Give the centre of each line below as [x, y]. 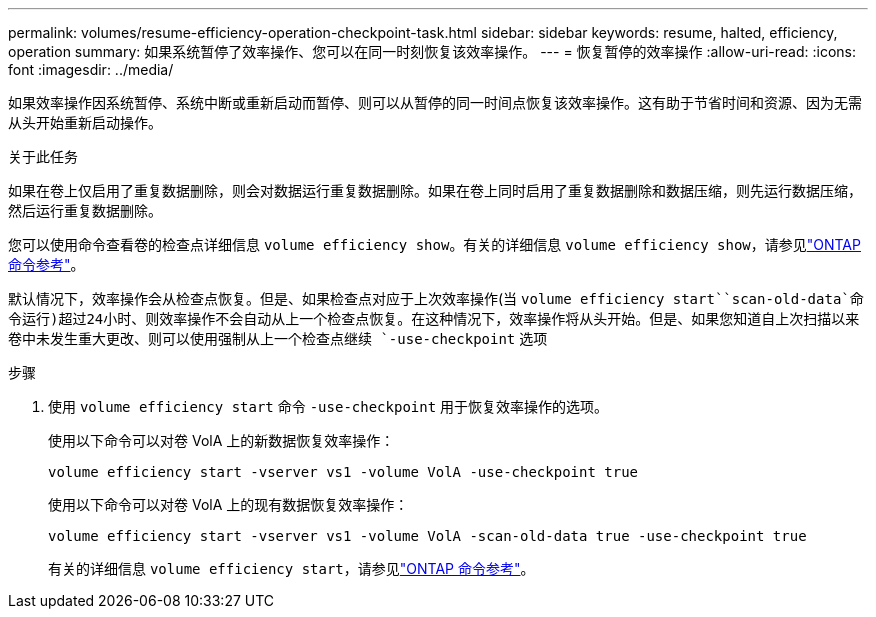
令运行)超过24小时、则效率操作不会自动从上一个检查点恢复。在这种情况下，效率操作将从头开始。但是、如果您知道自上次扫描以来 [434, 319]
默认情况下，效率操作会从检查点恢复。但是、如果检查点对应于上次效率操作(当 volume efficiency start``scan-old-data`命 [436, 298]
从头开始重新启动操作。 [85, 122]
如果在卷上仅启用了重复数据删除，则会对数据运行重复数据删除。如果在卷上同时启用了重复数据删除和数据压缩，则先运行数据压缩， [435, 190]
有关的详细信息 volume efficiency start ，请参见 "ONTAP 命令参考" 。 [291, 568]
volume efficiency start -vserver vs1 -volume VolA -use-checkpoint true [343, 472]
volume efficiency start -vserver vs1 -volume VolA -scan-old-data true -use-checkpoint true [427, 536]
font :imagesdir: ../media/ [91, 69]
